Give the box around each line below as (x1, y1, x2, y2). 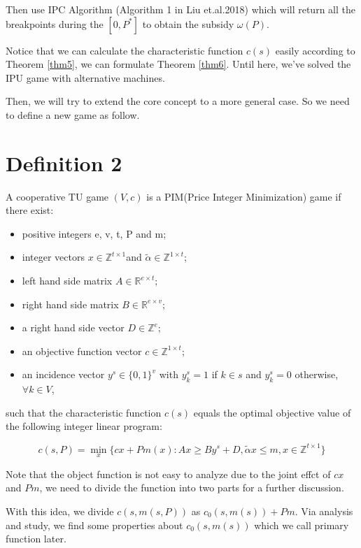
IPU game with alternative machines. (6, 70, 165, 85)
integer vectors (22, 250, 85, 264)
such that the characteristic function (6, 405, 162, 419)
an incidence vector (22, 367, 105, 382)
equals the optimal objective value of (193, 405, 351, 419)
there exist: (6, 203, 54, 217)
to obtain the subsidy (142, 16, 234, 31)
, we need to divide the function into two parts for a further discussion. (39, 480, 344, 495)
